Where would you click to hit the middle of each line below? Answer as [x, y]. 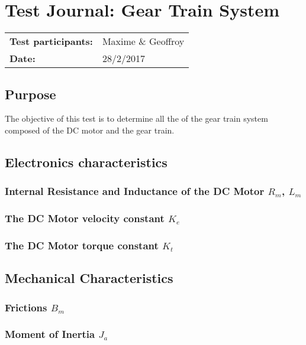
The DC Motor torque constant [82, 245]
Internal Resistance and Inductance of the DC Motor [135, 191]
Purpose [30, 94]
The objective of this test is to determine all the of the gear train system [136, 118]
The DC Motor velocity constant [85, 218]
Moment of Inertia [50, 334]
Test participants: [51, 41]
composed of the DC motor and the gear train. [90, 130]
